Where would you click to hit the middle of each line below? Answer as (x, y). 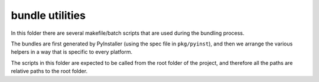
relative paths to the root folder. (49, 71)
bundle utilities (48, 15)
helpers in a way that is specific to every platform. (72, 52)
